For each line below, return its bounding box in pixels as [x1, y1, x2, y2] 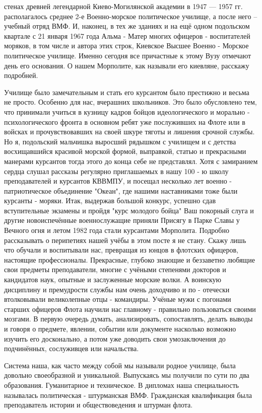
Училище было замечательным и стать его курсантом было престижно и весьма [4, 87, 249, 97]
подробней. [4, 70, 38, 80]
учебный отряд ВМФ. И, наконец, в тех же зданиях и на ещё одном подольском [4, 21, 250, 31]
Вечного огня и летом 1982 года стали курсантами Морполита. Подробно [4, 225, 229, 235]
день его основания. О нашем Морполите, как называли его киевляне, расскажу [4, 60, 249, 70]
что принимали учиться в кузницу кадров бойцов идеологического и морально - [4, 106, 250, 117]
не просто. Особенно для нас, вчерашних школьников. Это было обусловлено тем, [4, 97, 257, 107]
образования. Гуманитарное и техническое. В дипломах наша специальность [4, 379, 239, 390]
